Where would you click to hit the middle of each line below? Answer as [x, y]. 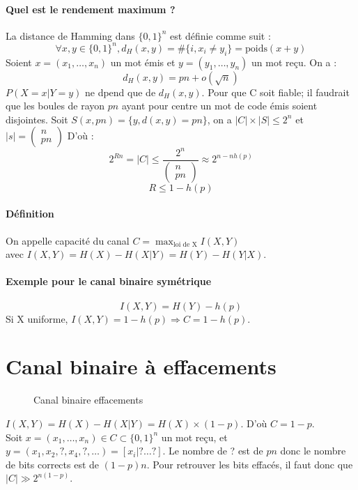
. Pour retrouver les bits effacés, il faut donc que [250, 464]
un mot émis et [143, 62]
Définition [30, 214]
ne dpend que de [120, 92]
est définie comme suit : [220, 35]
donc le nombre [313, 451]
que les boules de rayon [55, 106]
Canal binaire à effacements [141, 366]
